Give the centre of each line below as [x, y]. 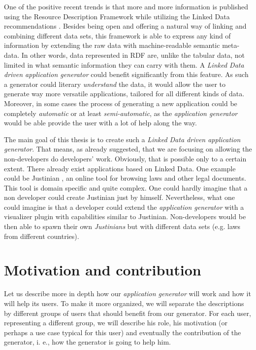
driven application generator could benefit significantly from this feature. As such [126, 74]
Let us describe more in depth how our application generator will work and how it [128, 293]
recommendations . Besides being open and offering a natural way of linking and [125, 26]
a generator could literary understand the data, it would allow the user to [115, 84]
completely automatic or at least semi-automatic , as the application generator [121, 113]
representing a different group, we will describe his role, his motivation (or [116, 323]
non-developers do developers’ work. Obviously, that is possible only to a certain [125, 158]
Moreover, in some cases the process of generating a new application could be [121, 103]
